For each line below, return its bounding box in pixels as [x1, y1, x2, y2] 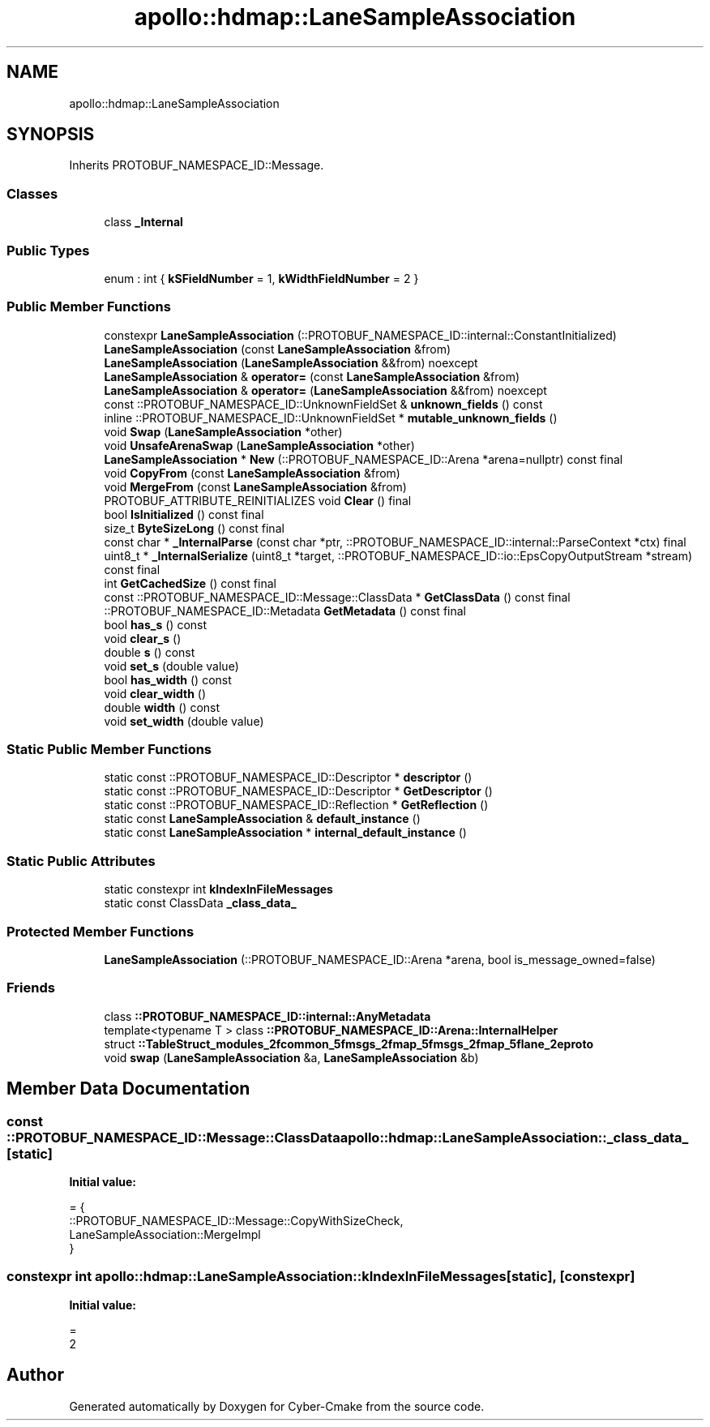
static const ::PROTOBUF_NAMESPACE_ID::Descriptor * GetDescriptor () [104, 784, 493, 799]
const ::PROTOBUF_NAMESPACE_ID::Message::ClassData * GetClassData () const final [104, 589, 571, 604]
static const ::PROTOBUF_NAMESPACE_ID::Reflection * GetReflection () [104, 798, 489, 812]
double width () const [104, 700, 220, 714]
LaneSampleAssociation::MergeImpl [69, 1227, 261, 1241]
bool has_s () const [104, 617, 207, 632]
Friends [6, 979, 55, 996]
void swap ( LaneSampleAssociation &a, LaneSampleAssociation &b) [104, 1050, 479, 1065]
